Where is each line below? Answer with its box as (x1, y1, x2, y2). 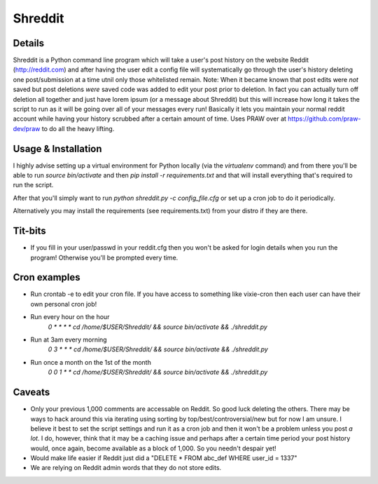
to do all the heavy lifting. (41, 124, 115, 133)
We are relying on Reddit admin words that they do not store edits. (30, 464, 222, 472)
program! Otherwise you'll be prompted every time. (30, 253, 178, 262)
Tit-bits (13, 225, 47, 237)
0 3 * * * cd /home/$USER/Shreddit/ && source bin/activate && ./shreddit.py (48, 345, 269, 354)
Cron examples (13, 271, 80, 283)
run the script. (13, 181, 54, 189)
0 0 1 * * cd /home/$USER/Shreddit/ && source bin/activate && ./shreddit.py (48, 368, 268, 377)
